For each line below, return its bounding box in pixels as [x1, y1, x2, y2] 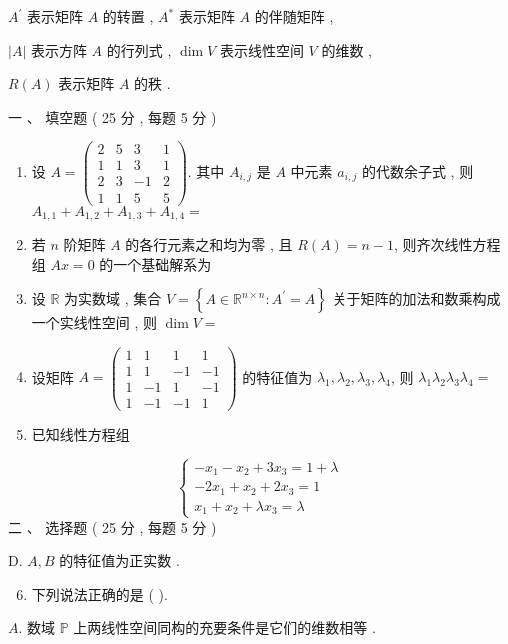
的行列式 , [106, 39, 172, 60]
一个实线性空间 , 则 [31, 312, 158, 333]
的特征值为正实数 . [59, 550, 180, 571]
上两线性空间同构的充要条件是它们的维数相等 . [73, 617, 376, 638]
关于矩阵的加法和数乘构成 [332, 288, 501, 309]
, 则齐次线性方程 [394, 234, 501, 255]
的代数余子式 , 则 [361, 160, 474, 181]
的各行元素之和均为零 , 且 [125, 234, 293, 255]
